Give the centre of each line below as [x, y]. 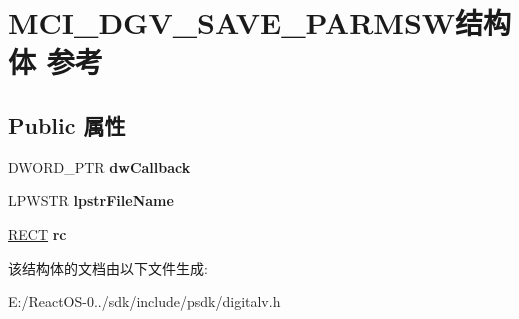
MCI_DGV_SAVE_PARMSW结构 [260, 22]
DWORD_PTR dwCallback [99, 166]
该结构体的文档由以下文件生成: [108, 267]
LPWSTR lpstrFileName [91, 200]
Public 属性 [67, 124]
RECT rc [37, 233]
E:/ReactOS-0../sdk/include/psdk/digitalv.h [144, 301]
